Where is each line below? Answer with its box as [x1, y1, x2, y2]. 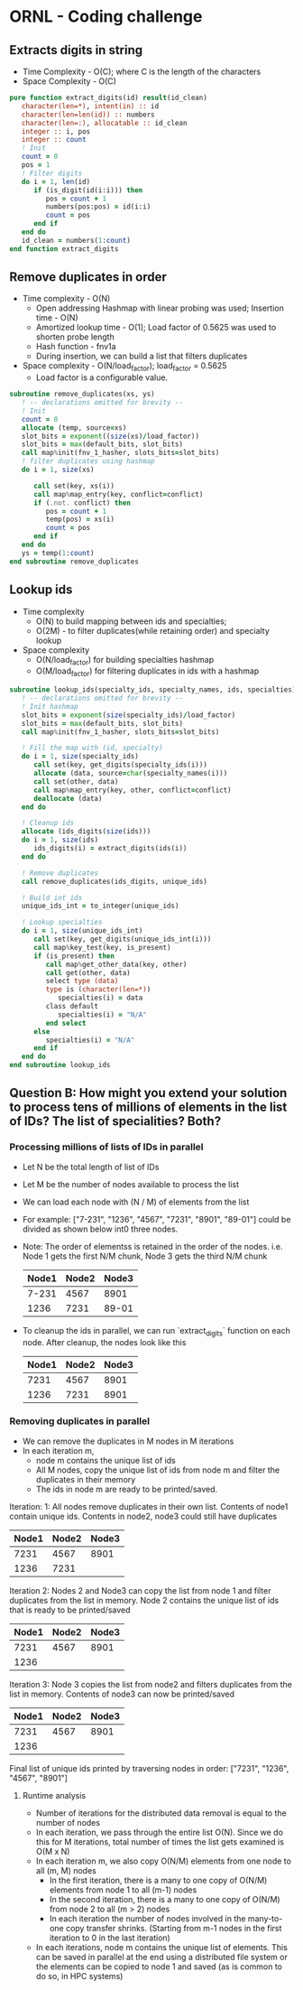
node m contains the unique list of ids [35, 1455, 176, 1465]
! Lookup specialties [21, 918, 103, 927]
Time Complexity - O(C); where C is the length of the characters [22, 66, 262, 77]
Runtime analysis [22, 1790, 87, 1800]
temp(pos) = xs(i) [45, 515, 115, 525]
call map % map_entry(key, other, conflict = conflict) [32, 786, 232, 795]
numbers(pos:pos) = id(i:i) [45, 202, 151, 211]
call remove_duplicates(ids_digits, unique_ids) [21, 877, 207, 886]
